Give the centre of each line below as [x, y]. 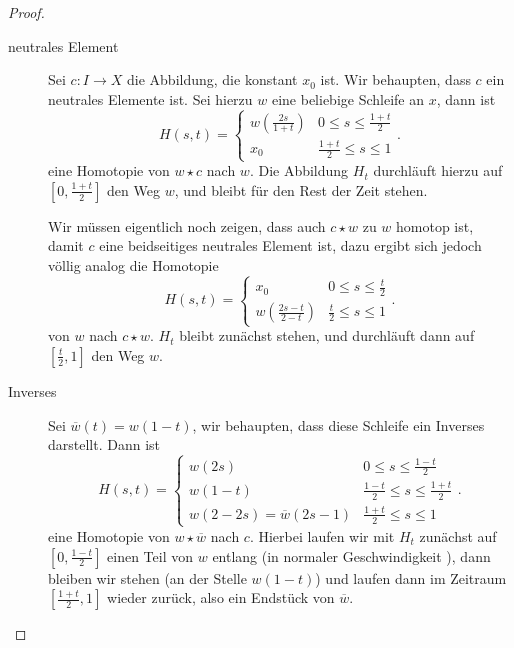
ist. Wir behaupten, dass [395, 79]
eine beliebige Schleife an [347, 98]
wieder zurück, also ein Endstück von [221, 597]
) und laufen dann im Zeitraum [411, 577]
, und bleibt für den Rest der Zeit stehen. [301, 189]
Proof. [26, 12]
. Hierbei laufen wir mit [322, 535]
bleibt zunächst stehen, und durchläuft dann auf [327, 335]
